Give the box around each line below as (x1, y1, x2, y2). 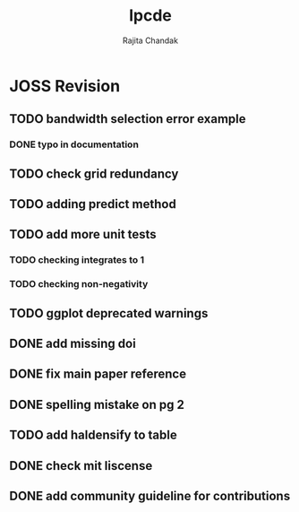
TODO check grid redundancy (9, 166, 179, 181)
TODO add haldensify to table (9, 428, 177, 443)
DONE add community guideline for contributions (9, 489, 291, 503)
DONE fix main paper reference (9, 367, 186, 382)
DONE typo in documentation (9, 138, 139, 151)
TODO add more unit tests (9, 227, 157, 242)
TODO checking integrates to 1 (9, 254, 145, 266)
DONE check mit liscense (9, 458, 153, 473)
